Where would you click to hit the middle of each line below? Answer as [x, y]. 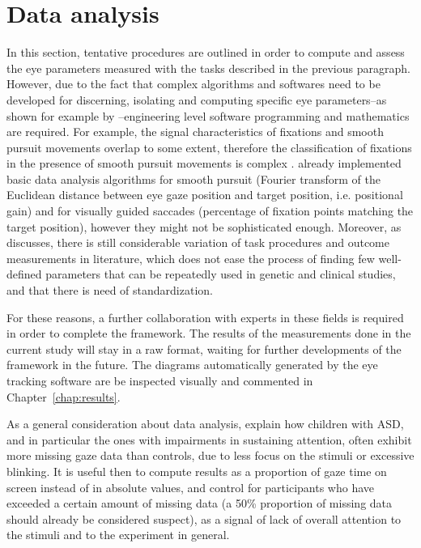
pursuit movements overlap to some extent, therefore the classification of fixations [209, 147]
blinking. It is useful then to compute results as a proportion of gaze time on [197, 471]
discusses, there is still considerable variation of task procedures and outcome [198, 242]
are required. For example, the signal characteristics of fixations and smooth [195, 132]
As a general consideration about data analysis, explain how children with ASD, [205, 424]
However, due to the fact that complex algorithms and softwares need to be [193, 84]
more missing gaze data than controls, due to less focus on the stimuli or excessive [210, 455]
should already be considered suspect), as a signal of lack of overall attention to [204, 518]
